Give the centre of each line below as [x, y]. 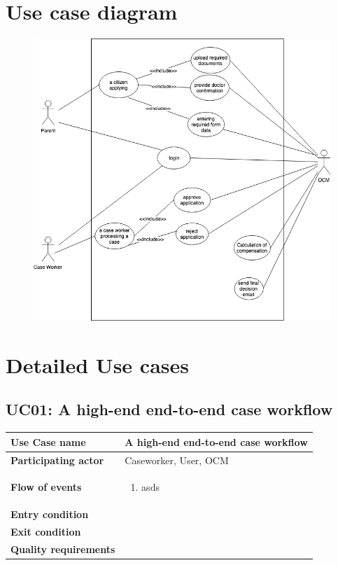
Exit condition [46, 532]
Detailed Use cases [97, 364]
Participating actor [57, 460]
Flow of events [46, 487]
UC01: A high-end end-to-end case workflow [169, 409]
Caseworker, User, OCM [177, 460]
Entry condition [50, 514]
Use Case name [48, 441]
